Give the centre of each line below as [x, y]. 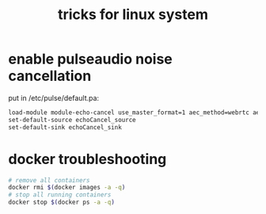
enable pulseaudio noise [90, 59]
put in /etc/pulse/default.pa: [54, 97]
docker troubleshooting [87, 159]
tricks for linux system [133, 15]
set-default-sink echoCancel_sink [65, 127]
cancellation [50, 76]
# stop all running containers [60, 195]
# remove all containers [49, 180]
